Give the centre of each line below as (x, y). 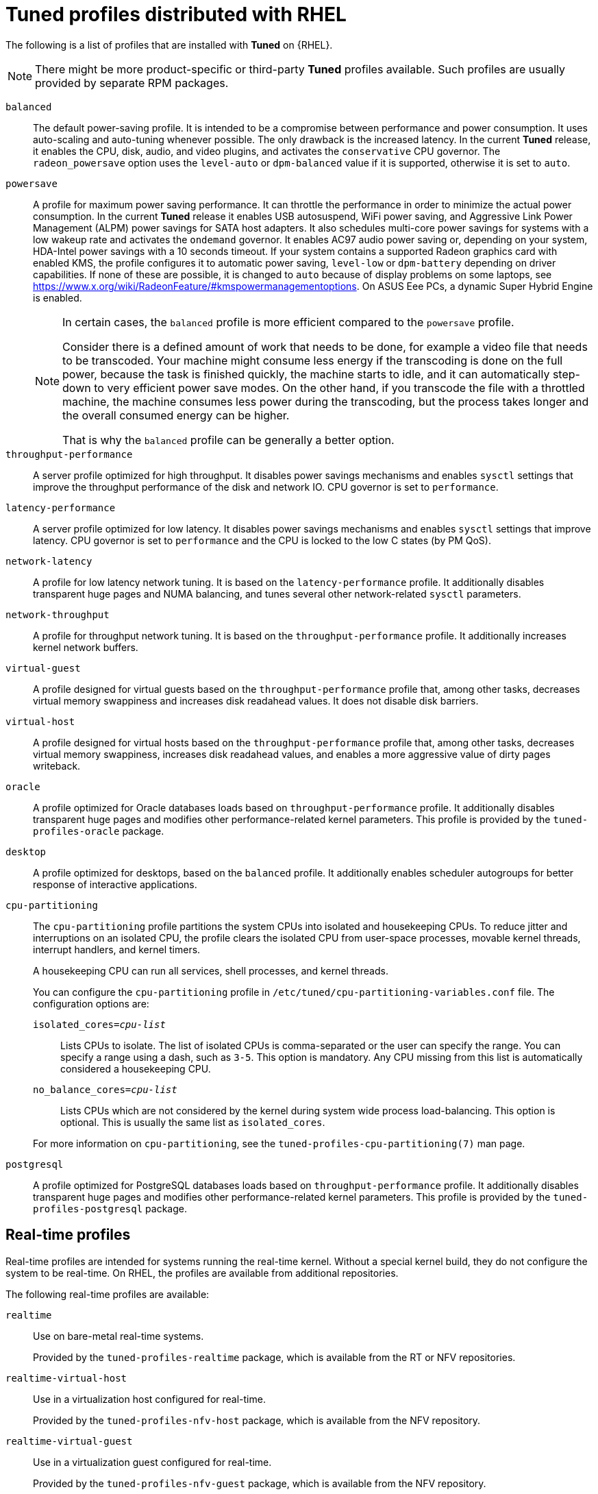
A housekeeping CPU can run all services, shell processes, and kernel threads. (211, 970)
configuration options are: (91, 1003)
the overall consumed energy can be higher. (176, 415)
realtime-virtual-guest (69, 1441)
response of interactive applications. (115, 884)
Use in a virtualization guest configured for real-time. (152, 1462)
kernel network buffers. (86, 647)
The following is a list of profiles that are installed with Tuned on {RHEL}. (169, 45)
